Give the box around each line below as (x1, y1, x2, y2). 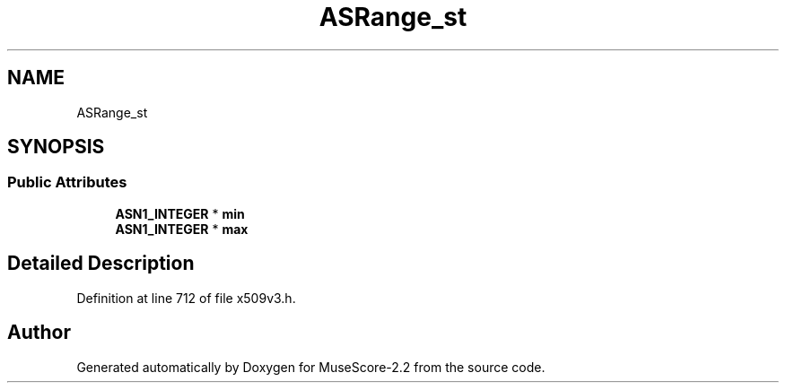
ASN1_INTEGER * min (115, 205, 245, 221)
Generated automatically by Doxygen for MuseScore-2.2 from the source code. (76, 359, 546, 375)
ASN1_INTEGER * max (115, 221, 249, 237)
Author (7, 321, 71, 344)
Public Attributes (7, 173, 127, 192)
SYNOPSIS (7, 135, 105, 159)
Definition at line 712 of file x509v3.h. (76, 290, 296, 306)
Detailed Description (7, 252, 195, 275)
